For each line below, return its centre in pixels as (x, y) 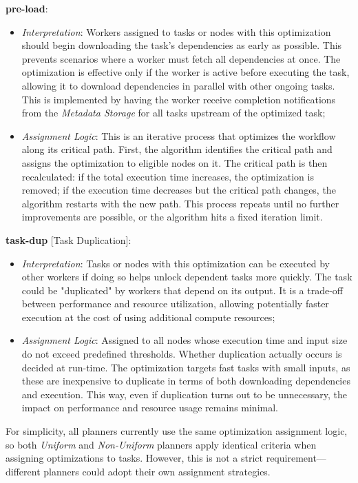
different (23, 471)
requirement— (296, 458)
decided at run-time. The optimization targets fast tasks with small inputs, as (186, 367)
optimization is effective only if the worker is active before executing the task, (186, 72)
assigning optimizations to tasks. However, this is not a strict (134, 458)
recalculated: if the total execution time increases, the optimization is (168, 176)
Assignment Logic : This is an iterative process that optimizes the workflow (179, 135)
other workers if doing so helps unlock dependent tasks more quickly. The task (187, 277)
